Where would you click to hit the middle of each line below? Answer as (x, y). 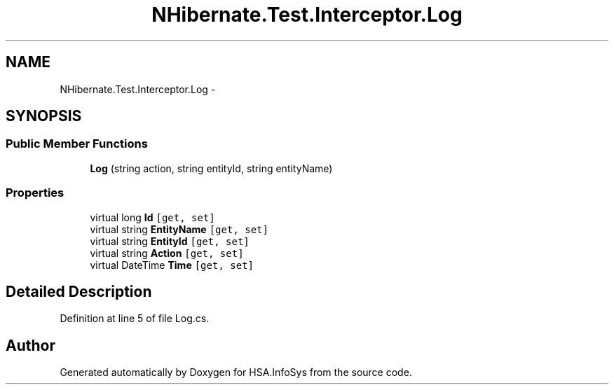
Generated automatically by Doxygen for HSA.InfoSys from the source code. (236, 372)
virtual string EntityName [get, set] (179, 229)
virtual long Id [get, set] (152, 217)
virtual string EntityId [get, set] (170, 241)
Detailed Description (79, 291)
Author (30, 345)
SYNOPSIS (44, 116)
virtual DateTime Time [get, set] (172, 265)
